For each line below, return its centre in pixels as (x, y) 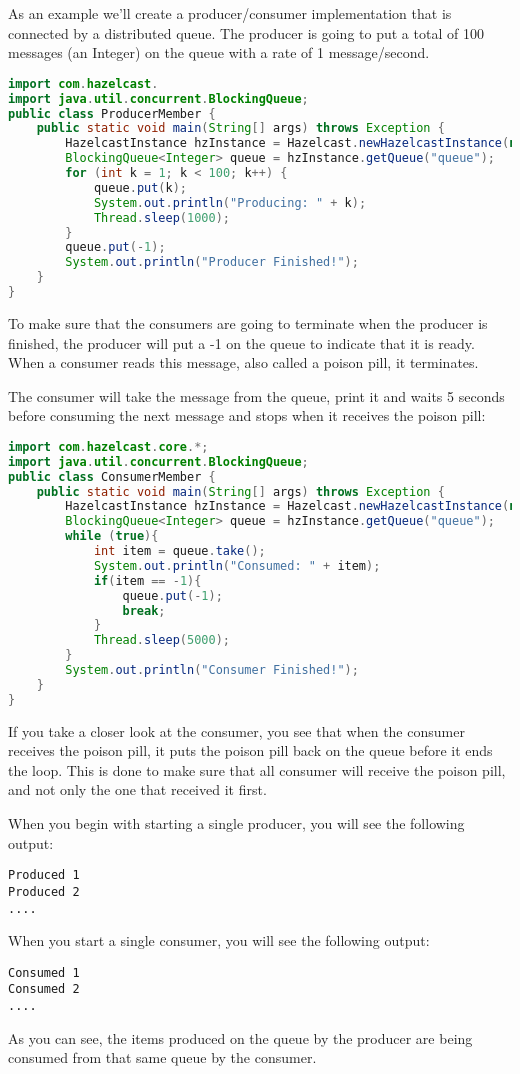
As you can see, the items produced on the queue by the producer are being (240, 1037)
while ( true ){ (112, 536)
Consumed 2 (44, 989)
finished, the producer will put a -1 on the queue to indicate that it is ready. (241, 342)
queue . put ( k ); (140, 187)
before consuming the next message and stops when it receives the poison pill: (247, 415)
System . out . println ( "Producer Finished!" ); (212, 262)
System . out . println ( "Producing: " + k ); (230, 202)
